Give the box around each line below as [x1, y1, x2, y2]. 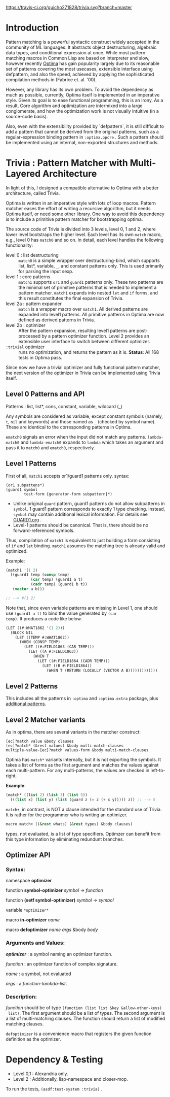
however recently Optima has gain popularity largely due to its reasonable [6, 60, 160, 67]
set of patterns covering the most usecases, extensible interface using [6, 65, 153, 72]
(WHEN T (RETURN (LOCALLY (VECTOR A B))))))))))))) [46, 668, 158, 673]
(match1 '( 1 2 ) [6, 568, 38, 573]
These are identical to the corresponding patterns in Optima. [6, 424, 132, 430]
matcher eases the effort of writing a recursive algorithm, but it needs [6, 205, 151, 211]
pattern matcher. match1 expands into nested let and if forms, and [18, 289, 158, 296]
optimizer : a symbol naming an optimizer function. [6, 951, 113, 957]
